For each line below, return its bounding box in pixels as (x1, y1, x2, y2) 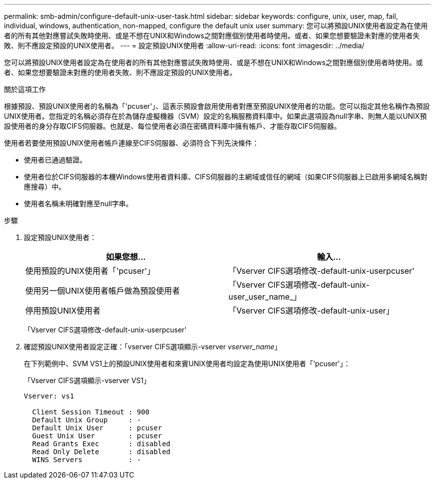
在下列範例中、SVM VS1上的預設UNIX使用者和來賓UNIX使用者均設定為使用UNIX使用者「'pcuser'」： (24, 359, 351, 368)
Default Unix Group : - (32, 416, 142, 424)
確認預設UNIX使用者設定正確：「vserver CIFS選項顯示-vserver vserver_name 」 (24, 342, 282, 351)
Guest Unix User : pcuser (32, 432, 162, 440)
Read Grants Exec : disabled (32, 440, 171, 448)
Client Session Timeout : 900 (32, 408, 149, 416)
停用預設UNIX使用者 (25, 306, 101, 316)
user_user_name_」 (228, 292, 301, 302)
